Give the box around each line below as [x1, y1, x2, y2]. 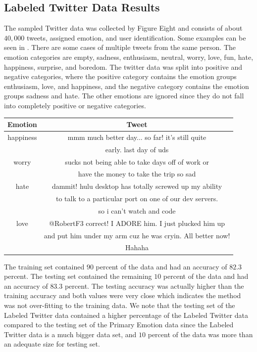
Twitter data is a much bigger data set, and [4, 329, 137, 339]
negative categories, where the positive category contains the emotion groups [4, 71, 237, 82]
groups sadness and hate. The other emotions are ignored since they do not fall [4, 90, 244, 101]
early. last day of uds [105, 144, 169, 154]
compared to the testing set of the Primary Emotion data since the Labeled [4, 319, 234, 330]
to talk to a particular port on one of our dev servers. [56, 193, 218, 204]
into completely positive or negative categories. [4, 100, 146, 110]
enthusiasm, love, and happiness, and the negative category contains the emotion [4, 81, 249, 91]
